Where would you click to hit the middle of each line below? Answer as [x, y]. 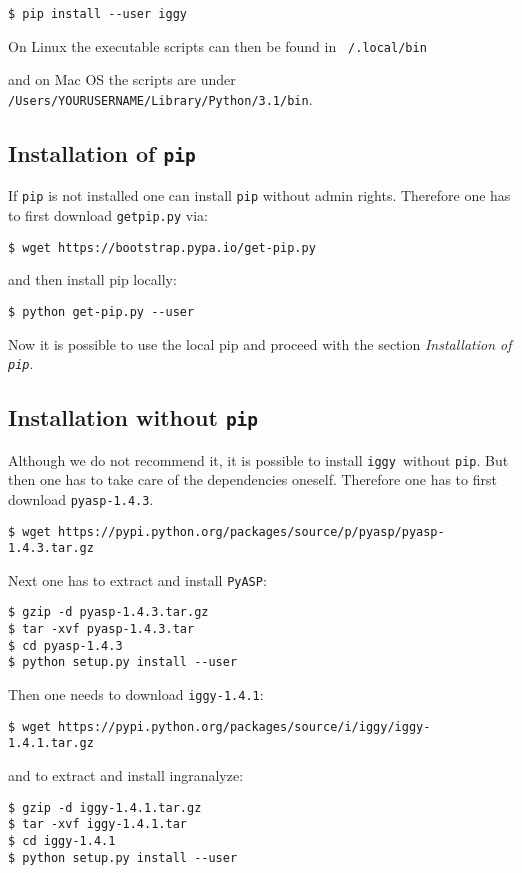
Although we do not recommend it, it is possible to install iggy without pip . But [258, 459]
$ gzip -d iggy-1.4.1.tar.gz [105, 807]
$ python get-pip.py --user [101, 311]
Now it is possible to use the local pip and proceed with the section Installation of [260, 343]
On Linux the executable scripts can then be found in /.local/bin [217, 45]
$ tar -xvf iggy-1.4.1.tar [97, 824]
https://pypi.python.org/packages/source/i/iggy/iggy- [244, 726]
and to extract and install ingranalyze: [126, 775]
